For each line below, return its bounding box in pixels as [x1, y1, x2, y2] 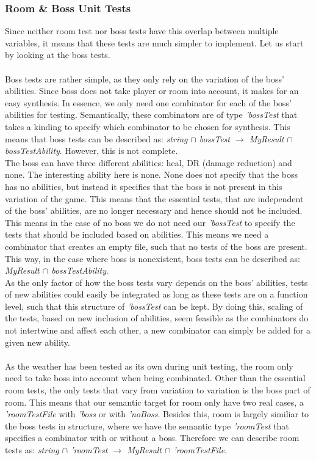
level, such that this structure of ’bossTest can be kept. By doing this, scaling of [5, 299, 303, 312]
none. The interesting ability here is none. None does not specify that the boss [5, 168, 298, 181]
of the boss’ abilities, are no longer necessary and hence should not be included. [5, 204, 303, 217]
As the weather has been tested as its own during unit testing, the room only [5, 359, 293, 372]
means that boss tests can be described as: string [5, 132, 188, 145]
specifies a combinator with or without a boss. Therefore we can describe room [5, 431, 300, 444]
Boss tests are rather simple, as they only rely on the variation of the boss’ [5, 72, 284, 85]
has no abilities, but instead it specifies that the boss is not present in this [5, 180, 282, 192]
